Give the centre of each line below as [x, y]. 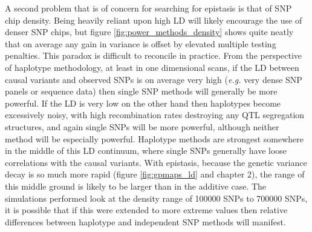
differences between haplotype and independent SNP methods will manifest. [145, 221]
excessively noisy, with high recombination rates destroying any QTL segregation [155, 115]
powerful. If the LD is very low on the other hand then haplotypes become [143, 103]
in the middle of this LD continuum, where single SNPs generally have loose [146, 151]
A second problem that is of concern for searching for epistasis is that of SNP [148, 8]
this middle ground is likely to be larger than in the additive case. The [136, 186]
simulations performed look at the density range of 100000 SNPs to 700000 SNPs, [156, 198]
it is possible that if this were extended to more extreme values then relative [146, 210]
